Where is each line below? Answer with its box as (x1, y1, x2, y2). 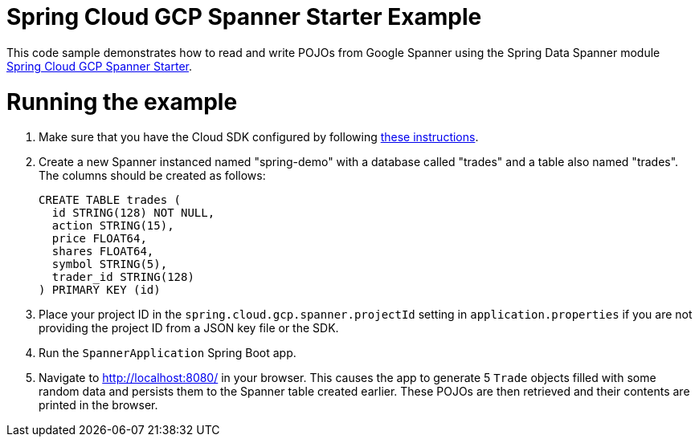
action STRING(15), (51, 219, 174, 233)
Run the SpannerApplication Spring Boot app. (39, 346, 296, 360)
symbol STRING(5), (51, 258, 168, 271)
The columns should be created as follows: (39, 169, 266, 183)
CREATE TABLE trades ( (39, 193, 182, 207)
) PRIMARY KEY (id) (39, 283, 161, 297)
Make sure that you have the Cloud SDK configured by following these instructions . (39, 130, 479, 144)
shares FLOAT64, (51, 245, 154, 258)
